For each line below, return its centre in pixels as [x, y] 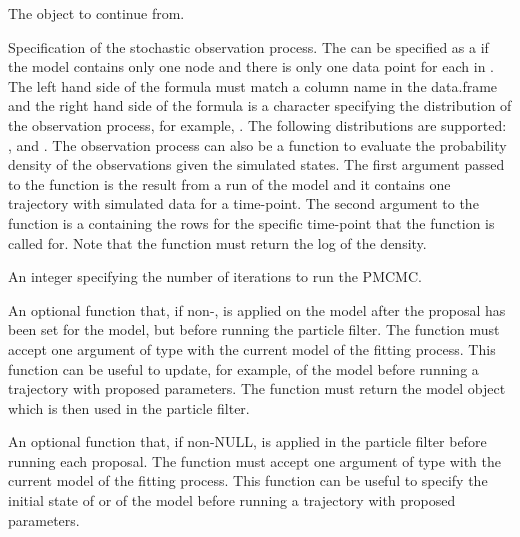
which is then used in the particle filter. [129, 407]
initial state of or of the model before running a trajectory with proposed [232, 500]
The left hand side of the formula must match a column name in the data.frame [253, 85]
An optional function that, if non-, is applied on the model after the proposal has [257, 309]
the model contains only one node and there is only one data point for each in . [251, 66]
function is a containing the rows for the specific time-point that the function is [251, 222]
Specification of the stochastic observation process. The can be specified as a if [248, 46]
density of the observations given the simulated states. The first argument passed [256, 164]
